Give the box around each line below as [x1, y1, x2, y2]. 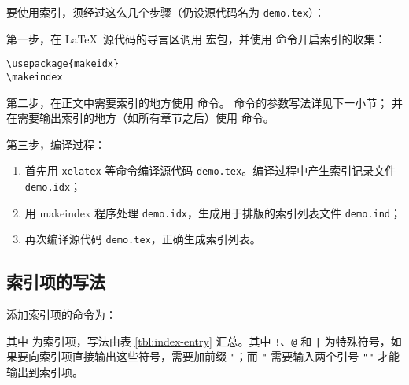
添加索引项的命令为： [6, 306, 116, 323]
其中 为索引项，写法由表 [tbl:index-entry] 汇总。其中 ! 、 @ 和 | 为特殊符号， [6, 332, 391, 349]
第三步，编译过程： [6, 135, 105, 152]
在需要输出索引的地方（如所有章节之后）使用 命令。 [6, 109, 275, 126]
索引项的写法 [6, 269, 105, 294]
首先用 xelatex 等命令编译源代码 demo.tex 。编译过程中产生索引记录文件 [24, 162, 396, 179]
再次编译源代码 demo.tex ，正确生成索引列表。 [24, 231, 261, 247]
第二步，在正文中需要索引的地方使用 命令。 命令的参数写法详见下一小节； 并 [6, 94, 403, 110]
